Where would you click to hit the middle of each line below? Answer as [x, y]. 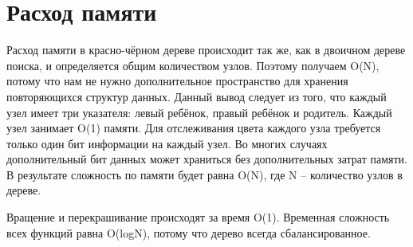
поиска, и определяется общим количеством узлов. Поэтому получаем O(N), [193, 65]
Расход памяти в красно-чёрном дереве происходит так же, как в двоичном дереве [206, 50]
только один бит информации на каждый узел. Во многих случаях [167, 143]
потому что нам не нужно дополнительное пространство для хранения [177, 81]
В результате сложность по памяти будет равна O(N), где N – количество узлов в [205, 174]
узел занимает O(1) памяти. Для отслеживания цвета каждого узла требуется [194, 128]
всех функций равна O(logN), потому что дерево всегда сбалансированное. [189, 232]
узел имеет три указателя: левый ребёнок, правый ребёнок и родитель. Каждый [199, 112]
